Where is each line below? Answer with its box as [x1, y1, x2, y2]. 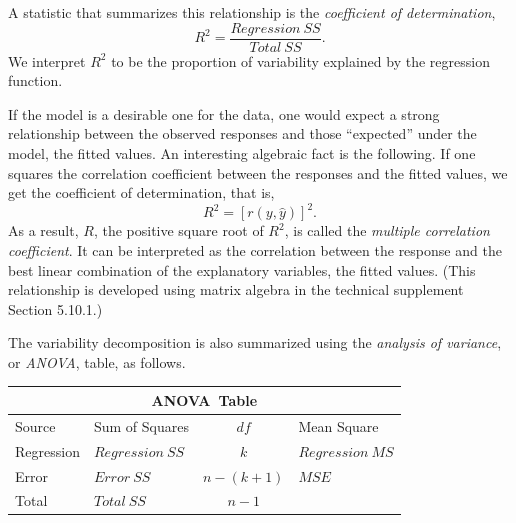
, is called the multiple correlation [284, 220, 490, 241]
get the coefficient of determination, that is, [8, 182, 275, 203]
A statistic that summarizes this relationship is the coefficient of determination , [8, 2, 496, 22]
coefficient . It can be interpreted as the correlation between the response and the [8, 239, 502, 260]
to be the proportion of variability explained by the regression [111, 50, 490, 71]
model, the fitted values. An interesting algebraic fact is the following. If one [8, 143, 476, 164]
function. [8, 70, 63, 91]
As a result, [8, 220, 79, 241]
